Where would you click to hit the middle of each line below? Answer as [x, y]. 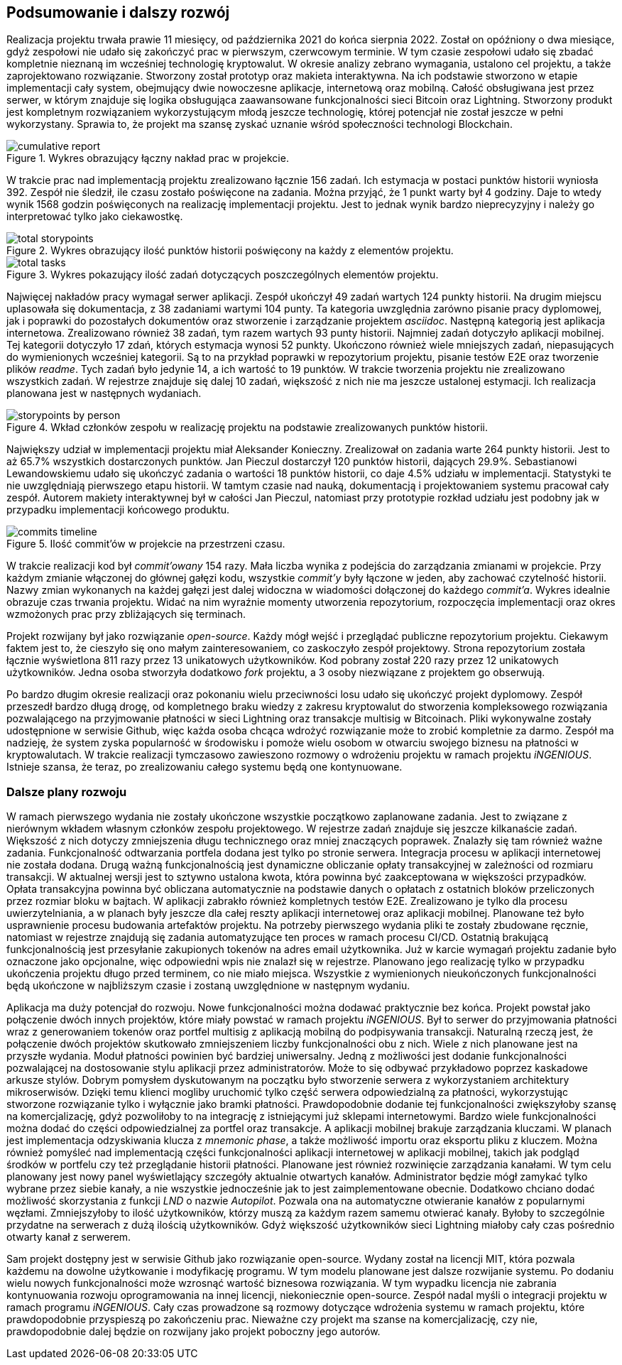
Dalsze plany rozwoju [67, 792]
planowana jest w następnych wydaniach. [104, 393]
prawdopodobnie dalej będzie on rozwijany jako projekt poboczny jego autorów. [193, 1332]
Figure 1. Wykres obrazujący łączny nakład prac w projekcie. [148, 158]
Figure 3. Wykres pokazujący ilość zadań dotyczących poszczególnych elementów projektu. [223, 275]
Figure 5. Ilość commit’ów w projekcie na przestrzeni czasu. [146, 544]
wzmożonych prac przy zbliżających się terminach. [126, 614]
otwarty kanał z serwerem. [69, 1237]
